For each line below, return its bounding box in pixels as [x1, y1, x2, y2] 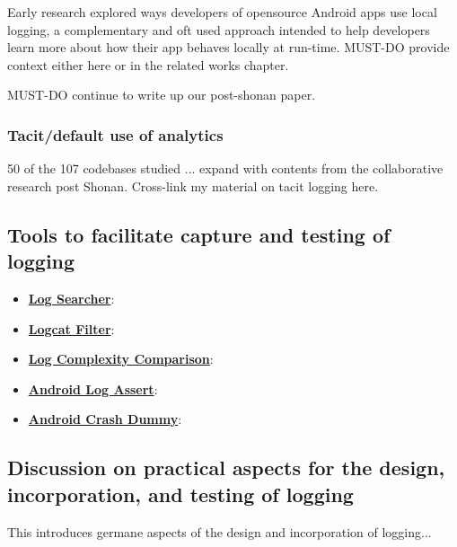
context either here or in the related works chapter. [7, 55, 289, 74]
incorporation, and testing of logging [7, 480, 354, 507]
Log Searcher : [28, 288, 115, 307]
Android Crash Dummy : [28, 410, 182, 428]
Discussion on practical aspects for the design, [7, 454, 445, 481]
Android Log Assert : [28, 379, 158, 398]
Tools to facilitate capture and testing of [7, 220, 391, 248]
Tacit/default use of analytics [7, 123, 224, 146]
